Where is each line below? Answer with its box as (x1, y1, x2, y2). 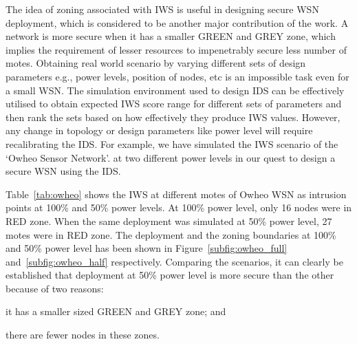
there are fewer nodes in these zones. (6, 327, 160, 342)
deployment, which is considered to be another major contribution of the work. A (6, 15, 349, 30)
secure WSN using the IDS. (6, 164, 121, 178)
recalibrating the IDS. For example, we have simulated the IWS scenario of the (6, 136, 338, 151)
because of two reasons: (6, 281, 104, 295)
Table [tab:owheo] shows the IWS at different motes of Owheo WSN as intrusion (6, 186, 347, 201)
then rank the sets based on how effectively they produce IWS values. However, (6, 109, 340, 124)
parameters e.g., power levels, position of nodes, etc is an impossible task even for (6, 69, 349, 83)
